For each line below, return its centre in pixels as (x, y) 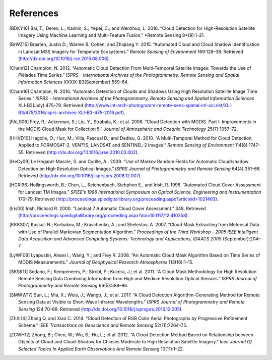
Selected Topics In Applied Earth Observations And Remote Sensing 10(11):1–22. (101, 349)
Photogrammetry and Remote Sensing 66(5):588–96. (73, 286)
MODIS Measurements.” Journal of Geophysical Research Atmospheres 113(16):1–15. (106, 262)
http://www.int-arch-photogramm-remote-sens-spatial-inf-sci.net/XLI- (159, 106)
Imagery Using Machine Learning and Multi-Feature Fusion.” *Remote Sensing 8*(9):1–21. (112, 35)
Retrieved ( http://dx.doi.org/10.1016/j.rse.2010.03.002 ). (82, 152)
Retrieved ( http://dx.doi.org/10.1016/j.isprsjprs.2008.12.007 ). (80, 175)
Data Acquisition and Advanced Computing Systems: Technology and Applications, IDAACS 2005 (120, 239)
